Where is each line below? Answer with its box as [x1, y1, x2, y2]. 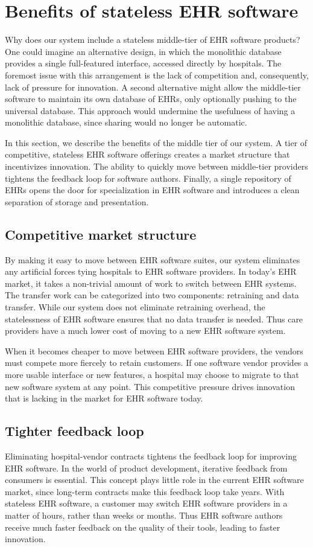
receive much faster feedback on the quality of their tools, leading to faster [5, 520, 280, 533]
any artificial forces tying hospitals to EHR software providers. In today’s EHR [5, 265, 297, 278]
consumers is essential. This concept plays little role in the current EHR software [5, 473, 304, 486]
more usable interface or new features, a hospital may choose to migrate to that [5, 368, 299, 380]
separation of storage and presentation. [5, 195, 149, 208]
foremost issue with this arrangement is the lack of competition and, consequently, [5, 68, 309, 81]
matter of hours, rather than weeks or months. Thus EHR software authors [5, 508, 283, 521]
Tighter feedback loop [5, 421, 144, 440]
